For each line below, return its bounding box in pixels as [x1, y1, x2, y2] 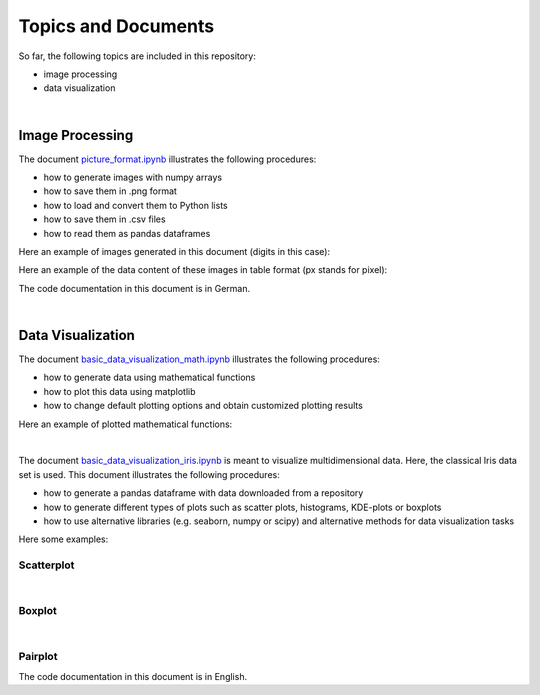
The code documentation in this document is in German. [18, 282, 250, 294]
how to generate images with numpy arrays [43, 171, 223, 184]
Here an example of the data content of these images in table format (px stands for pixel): [18, 264, 388, 276]
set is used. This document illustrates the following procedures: [18, 468, 280, 480]
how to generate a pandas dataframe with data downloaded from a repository [43, 487, 364, 499]
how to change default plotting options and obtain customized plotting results [43, 400, 364, 412]
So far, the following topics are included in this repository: [18, 50, 257, 62]
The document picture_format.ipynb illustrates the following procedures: [18, 153, 317, 165]
